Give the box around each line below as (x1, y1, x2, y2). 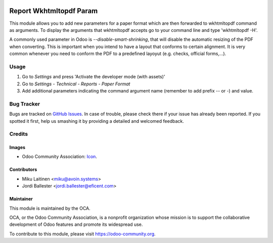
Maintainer (9, 196, 33, 202)
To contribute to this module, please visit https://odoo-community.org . (9, 230, 156, 237)
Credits (9, 130, 28, 137)
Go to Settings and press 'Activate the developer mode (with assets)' (22, 74, 165, 80)
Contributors (9, 167, 37, 173)
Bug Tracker (9, 100, 40, 107)
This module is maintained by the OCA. (9, 205, 90, 211)
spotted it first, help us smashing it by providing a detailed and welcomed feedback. (9, 118, 184, 124)
